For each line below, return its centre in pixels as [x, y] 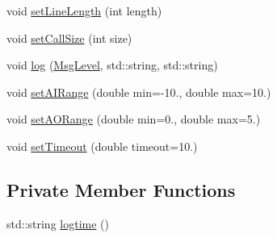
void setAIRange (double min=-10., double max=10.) [139, 92]
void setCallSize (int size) [69, 38]
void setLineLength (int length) [84, 10]
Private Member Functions [121, 189]
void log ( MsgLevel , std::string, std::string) [112, 65]
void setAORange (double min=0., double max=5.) [134, 119]
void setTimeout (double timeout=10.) [102, 146]
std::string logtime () [58, 223]
